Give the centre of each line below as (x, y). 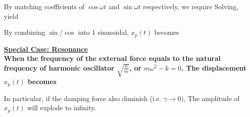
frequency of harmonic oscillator (59, 67)
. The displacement (214, 67)
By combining (25, 32)
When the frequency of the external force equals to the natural (112, 58)
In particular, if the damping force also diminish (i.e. (83, 98)
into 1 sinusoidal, (103, 32)
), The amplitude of (210, 98)
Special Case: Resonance (46, 49)
